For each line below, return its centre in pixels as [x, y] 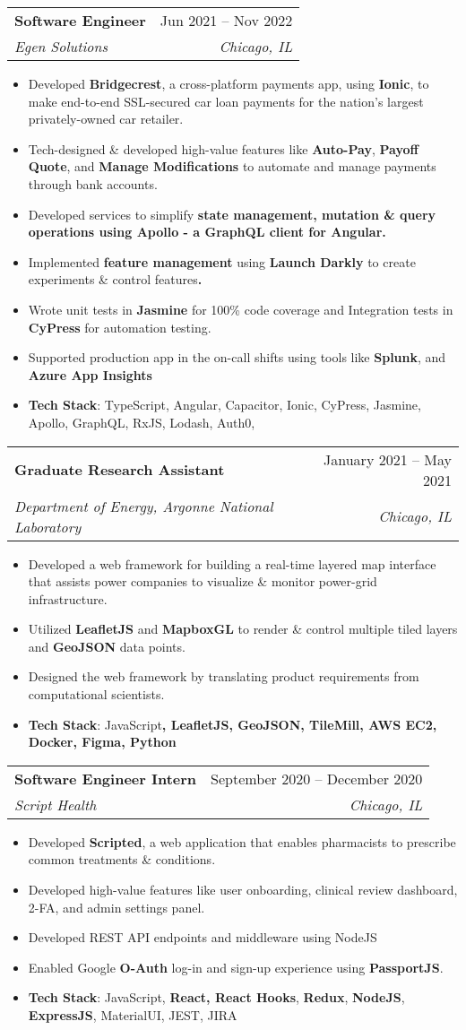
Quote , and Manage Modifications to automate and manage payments [232, 166]
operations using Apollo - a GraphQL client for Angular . [207, 232]
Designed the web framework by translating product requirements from [224, 676]
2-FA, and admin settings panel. [116, 907]
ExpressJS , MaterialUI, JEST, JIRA [133, 1015]
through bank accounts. [93, 183]
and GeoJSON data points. [107, 646]
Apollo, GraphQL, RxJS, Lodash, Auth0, [142, 422]
